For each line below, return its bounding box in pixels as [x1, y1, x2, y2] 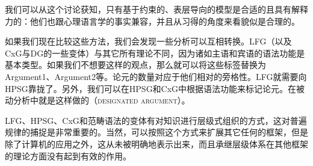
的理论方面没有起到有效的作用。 [5, 149, 131, 162]
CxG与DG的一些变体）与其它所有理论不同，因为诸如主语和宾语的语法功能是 [5, 46, 305, 59]
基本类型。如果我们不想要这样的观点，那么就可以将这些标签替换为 [5, 58, 266, 71]
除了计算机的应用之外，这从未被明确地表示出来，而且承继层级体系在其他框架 [5, 137, 308, 150]
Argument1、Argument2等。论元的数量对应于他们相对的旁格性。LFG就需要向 [5, 70, 307, 82]
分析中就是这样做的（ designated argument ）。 [13, 94, 190, 106]
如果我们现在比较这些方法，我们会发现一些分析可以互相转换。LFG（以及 [5, 35, 292, 48]
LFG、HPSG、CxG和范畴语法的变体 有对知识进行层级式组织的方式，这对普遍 [5, 114, 307, 126]
